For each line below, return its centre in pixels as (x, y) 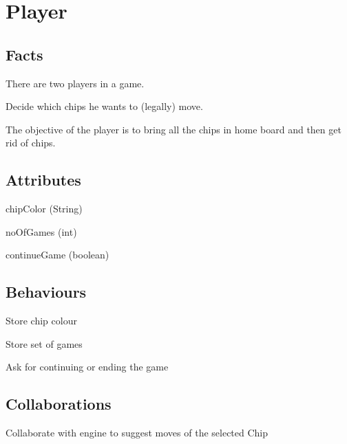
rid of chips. (31, 143)
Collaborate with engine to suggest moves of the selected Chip (137, 433)
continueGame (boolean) (57, 255)
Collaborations (59, 404)
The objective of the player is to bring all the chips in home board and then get (173, 129)
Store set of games (44, 343)
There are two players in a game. (75, 83)
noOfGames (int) (41, 231)
